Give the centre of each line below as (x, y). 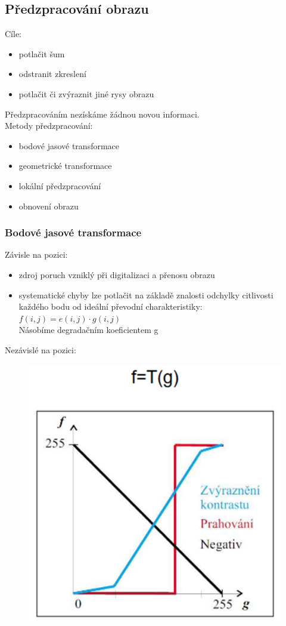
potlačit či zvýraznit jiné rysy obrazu (86, 93)
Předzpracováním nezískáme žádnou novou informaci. (102, 114)
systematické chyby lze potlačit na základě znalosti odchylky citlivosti (146, 295)
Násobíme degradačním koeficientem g (88, 330)
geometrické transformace (65, 166)
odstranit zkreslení (52, 74)
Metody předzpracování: (49, 126)
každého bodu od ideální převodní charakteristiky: (111, 306)
